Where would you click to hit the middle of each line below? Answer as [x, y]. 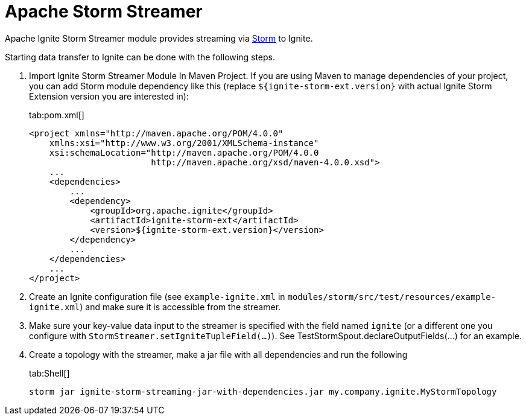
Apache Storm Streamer [104, 11]
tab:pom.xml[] [57, 115]
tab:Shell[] [49, 373]
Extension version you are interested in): [109, 96]
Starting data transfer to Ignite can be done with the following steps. [140, 57]
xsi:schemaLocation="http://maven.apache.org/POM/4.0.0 [184, 152]
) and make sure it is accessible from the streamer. [180, 307]
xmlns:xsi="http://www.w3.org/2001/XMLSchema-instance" [184, 143]
